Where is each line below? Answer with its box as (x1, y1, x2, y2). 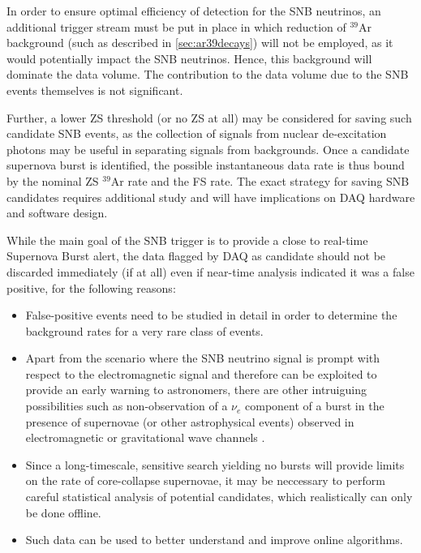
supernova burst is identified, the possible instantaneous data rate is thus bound (6, 156, 405, 174)
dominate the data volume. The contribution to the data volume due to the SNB (6, 66, 409, 83)
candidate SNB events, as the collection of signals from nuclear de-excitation (6, 125, 387, 142)
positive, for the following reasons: (6, 279, 176, 296)
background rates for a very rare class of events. (25, 322, 264, 339)
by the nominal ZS (6, 172, 99, 189)
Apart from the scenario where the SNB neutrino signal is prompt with (25, 349, 380, 367)
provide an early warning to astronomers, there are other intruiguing (25, 381, 367, 398)
